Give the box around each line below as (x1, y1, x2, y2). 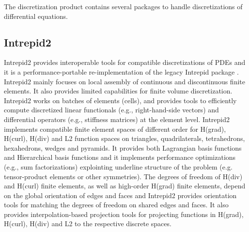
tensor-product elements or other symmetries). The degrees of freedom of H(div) (4, 171, 243, 181)
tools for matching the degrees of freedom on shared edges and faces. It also (4, 200, 229, 210)
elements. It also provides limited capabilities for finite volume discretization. (4, 86, 233, 96)
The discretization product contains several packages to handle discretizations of (4, 1, 243, 11)
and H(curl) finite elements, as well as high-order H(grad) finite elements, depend (4, 181, 246, 191)
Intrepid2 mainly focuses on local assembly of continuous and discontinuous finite (4, 76, 245, 86)
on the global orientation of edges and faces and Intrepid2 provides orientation (4, 190, 237, 200)
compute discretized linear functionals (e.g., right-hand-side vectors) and (4, 105, 219, 115)
